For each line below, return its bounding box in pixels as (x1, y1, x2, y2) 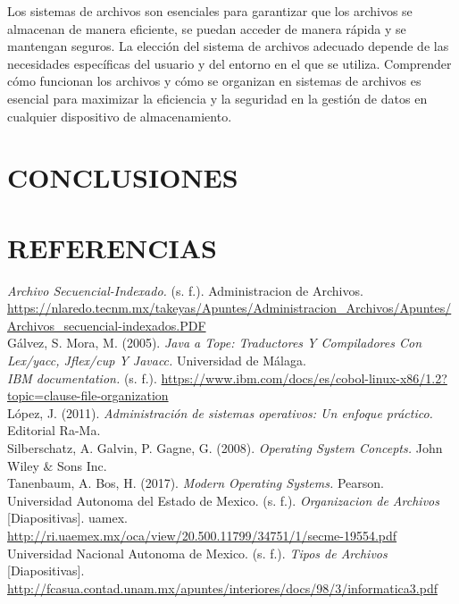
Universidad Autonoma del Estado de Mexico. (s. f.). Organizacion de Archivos (7, 491, 439, 509)
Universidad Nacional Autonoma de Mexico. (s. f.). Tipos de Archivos (7, 543, 388, 562)
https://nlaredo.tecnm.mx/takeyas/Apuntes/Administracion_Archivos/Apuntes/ (7, 298, 452, 317)
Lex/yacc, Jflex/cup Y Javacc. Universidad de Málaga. (7, 351, 306, 370)
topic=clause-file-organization (7, 386, 169, 405)
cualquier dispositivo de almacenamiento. (7, 106, 232, 125)
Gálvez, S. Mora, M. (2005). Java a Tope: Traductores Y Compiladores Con (7, 333, 422, 352)
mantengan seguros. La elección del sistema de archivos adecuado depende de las (7, 37, 449, 55)
